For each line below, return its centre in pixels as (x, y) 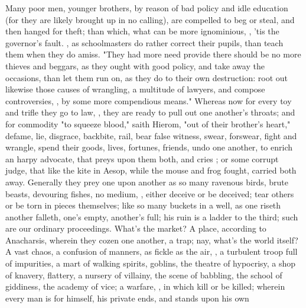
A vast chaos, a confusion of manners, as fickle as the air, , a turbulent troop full (152, 251)
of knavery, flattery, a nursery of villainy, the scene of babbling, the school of (144, 275)
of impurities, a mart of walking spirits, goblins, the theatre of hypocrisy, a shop (151, 263)
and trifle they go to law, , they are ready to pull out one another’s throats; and (150, 112)
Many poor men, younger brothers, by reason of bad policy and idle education (147, 8)
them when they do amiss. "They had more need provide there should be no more (153, 54)
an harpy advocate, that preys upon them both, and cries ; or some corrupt (142, 158)
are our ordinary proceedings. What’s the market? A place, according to (136, 228)
